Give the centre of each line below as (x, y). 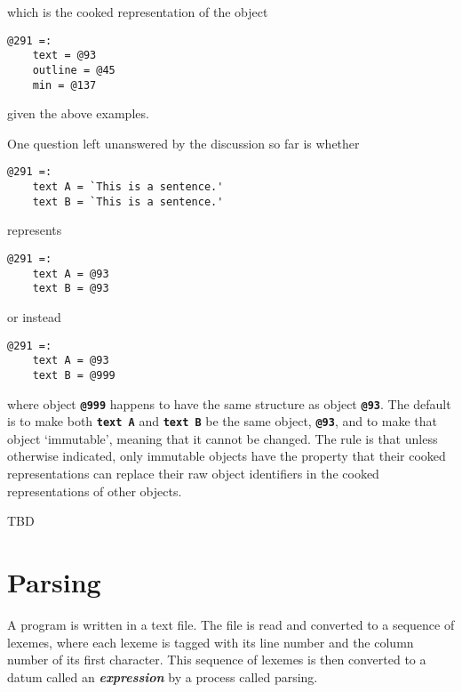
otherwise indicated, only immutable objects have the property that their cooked (227, 456)
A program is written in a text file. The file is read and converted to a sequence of (231, 624)
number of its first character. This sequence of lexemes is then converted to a (217, 660)
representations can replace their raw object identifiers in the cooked (193, 473)
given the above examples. (78, 113)
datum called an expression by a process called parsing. (163, 676)
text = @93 (64, 56)
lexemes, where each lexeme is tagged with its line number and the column (211, 642)
